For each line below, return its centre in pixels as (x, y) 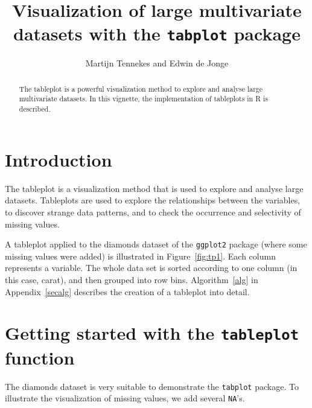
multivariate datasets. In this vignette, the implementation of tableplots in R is (143, 99)
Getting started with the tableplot (152, 333)
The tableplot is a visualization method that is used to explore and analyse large (154, 188)
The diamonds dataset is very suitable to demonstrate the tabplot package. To (152, 386)
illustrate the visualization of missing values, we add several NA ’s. (125, 398)
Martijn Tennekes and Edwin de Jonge (157, 63)
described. (35, 109)
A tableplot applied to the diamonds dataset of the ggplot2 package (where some (156, 244)
